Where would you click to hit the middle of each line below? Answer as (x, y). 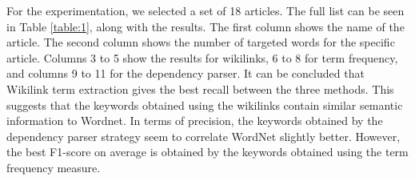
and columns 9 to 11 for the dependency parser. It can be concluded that (186, 73)
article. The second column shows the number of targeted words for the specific (201, 42)
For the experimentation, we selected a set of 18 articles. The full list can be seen (206, 10)
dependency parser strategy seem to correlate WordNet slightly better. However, (204, 136)
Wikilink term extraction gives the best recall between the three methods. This (200, 88)
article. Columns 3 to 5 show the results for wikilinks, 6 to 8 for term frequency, (202, 57)
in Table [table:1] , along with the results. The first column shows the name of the (206, 26)
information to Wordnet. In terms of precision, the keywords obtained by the (195, 121)
